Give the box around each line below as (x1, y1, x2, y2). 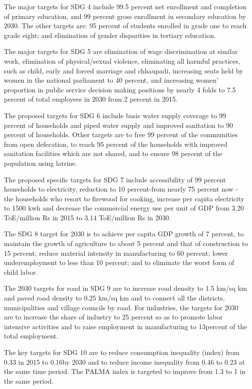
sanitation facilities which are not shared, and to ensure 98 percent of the (4, 148, 222, 159)
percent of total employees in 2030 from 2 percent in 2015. (4, 94, 178, 104)
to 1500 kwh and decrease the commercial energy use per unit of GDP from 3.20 (4, 203, 244, 213)
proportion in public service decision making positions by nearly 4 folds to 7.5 (4, 84, 236, 94)
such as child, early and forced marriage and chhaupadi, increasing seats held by (4, 65, 243, 75)
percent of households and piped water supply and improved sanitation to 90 (4, 120, 233, 130)
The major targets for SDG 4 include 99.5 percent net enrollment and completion (4, 1, 247, 11)
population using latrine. (4, 158, 77, 168)
